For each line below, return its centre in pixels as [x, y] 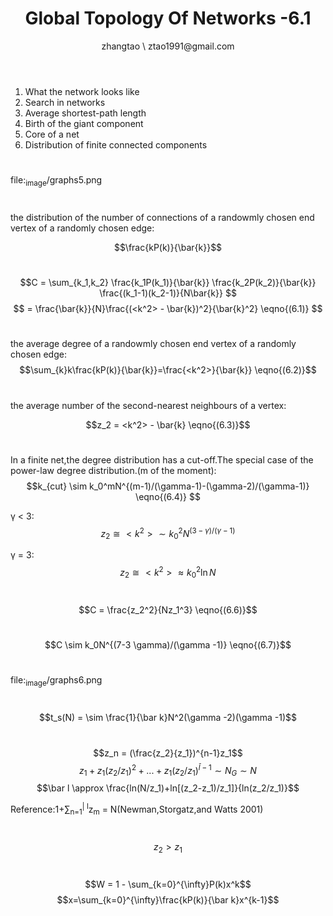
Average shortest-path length [85, 113]
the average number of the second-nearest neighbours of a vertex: [148, 405]
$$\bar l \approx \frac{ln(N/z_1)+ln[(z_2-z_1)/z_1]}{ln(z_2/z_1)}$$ [168, 788]
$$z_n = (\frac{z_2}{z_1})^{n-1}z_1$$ [168, 753]
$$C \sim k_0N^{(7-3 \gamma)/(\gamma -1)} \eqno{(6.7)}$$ [168, 645]
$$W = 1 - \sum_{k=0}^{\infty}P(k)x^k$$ [168, 884]
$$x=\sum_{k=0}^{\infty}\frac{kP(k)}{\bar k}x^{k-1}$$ [168, 899]
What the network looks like [82, 91]
